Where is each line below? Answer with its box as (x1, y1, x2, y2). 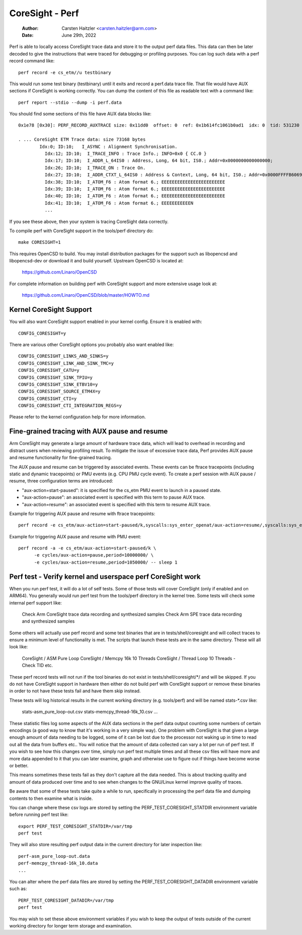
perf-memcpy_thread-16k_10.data (18, 860, 98, 866)
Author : (22, 25, 39, 31)
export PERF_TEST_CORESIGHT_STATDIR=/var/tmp (18, 823, 133, 829)
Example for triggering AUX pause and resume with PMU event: (9, 533, 141, 539)
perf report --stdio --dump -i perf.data (18, 99, 122, 105)
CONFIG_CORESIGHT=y (18, 331, 66, 336)
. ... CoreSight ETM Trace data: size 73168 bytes (18, 137, 146, 142)
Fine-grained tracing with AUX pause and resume (9, 427, 168, 436)
